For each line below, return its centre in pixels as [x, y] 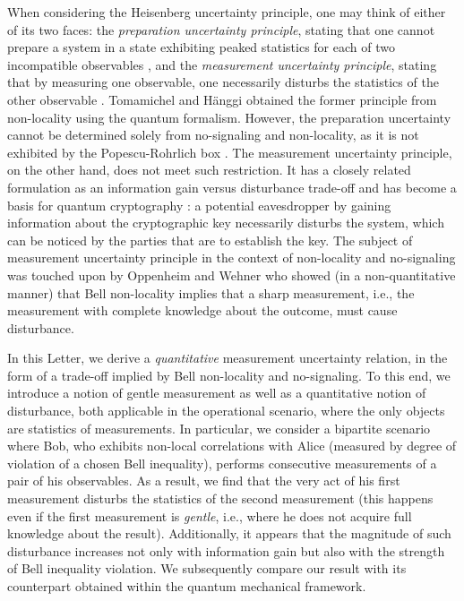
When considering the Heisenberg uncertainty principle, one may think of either [227, 12]
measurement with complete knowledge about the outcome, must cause [202, 310]
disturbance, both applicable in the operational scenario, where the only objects [226, 411]
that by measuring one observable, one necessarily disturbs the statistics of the [223, 82]
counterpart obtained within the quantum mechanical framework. [187, 586]
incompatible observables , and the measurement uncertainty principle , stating [222, 64]
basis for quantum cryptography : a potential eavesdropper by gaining [199, 205]
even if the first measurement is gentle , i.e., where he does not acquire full [210, 515]
